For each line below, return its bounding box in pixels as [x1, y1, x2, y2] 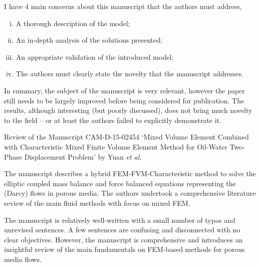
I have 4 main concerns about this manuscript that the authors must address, [4, 1, 242, 11]
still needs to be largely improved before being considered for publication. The [4, 95, 244, 105]
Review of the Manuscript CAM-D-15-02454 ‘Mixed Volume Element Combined [4, 131, 249, 142]
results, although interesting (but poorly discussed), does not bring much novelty [4, 105, 252, 115]
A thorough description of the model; [16, 18, 130, 28]
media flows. [4, 253, 42, 264]
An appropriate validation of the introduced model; [16, 51, 174, 62]
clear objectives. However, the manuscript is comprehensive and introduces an [4, 234, 243, 244]
